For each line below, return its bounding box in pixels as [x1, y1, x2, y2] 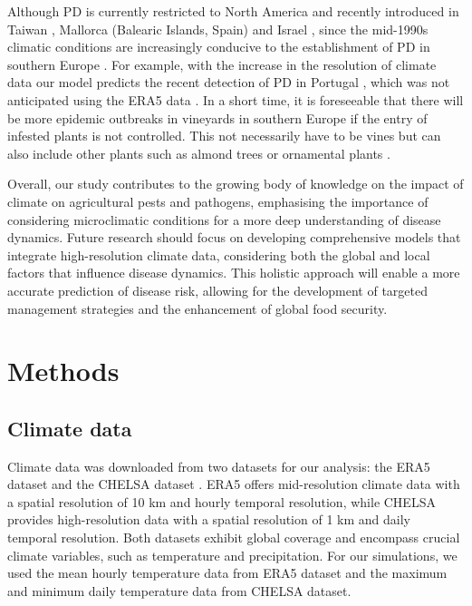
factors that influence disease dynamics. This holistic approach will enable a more [7, 263, 460, 282]
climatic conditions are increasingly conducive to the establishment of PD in [7, 37, 430, 56]
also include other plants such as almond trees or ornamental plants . [7, 143, 390, 162]
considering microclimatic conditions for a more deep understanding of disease [7, 210, 441, 229]
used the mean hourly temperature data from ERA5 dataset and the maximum [7, 563, 448, 582]
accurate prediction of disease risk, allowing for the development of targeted [7, 280, 428, 299]
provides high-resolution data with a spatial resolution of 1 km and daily [7, 510, 410, 529]
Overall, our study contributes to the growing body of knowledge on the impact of [7, 174, 464, 193]
